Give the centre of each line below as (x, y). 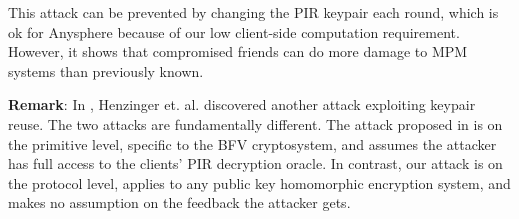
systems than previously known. (106, 70)
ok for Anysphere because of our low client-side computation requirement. (234, 31)
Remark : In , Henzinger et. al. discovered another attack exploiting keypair (242, 104)
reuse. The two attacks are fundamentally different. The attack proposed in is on (255, 123)
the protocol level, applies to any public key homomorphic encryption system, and (259, 182)
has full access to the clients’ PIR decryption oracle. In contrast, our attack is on (255, 163)
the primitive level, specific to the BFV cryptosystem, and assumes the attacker (252, 143)
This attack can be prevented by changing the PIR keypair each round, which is (253, 12)
